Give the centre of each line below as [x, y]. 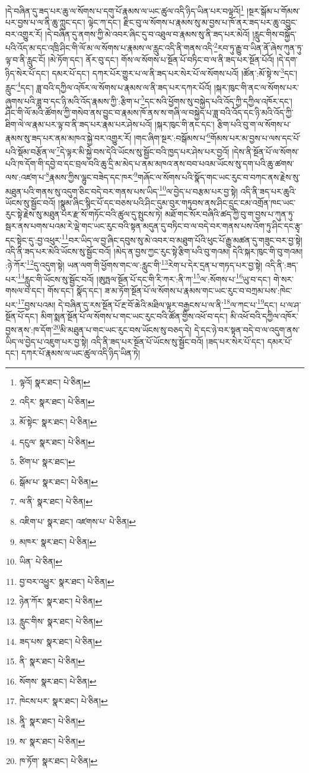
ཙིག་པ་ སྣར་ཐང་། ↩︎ [47, 462]
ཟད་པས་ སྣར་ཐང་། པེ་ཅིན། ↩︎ [60, 641]
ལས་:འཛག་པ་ [26, 177]
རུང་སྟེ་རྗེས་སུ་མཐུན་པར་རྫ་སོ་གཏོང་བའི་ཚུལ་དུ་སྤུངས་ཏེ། [84, 214]
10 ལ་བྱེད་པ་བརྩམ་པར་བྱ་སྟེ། [198, 190]
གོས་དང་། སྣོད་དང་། [74, 290]
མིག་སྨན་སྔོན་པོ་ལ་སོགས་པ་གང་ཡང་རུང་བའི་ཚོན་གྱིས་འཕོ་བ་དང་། [134, 316]
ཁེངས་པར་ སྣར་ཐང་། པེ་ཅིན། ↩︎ [63, 701]
